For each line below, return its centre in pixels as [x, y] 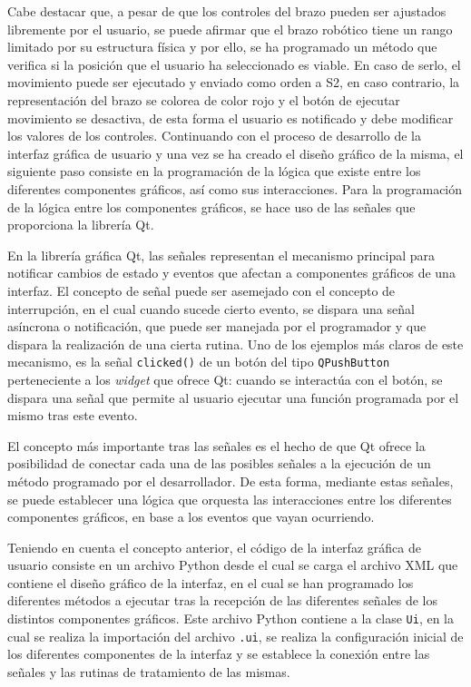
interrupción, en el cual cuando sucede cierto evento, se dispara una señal [211, 308]
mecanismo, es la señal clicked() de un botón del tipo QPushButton [199, 362]
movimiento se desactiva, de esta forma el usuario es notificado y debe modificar [231, 118]
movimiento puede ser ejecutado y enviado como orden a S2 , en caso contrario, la [234, 82]
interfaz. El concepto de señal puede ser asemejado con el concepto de [201, 290]
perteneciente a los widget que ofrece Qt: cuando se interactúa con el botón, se [225, 379]
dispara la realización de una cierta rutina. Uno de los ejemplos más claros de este [235, 343]
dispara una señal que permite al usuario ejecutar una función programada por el [233, 397]
